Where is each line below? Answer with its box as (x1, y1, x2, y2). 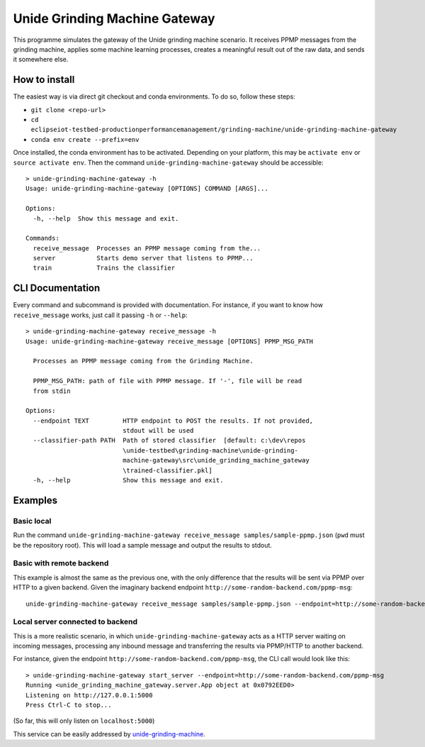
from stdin (33, 387, 71, 395)
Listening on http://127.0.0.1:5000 (25, 691, 153, 699)
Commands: (25, 234, 59, 243)
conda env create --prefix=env (30, 135, 140, 143)
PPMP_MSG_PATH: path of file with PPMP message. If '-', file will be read (33, 377, 302, 385)
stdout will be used (123, 426, 194, 435)
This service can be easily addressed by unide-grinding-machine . (13, 729, 205, 738)
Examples (13, 494, 58, 507)
